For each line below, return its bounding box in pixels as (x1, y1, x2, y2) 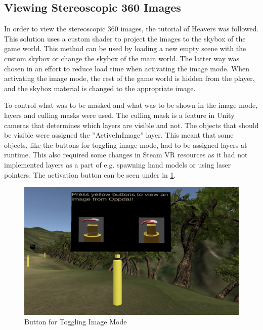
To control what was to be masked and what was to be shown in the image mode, (4, 100, 258, 110)
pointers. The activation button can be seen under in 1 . (4, 169, 176, 180)
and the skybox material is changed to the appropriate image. (4, 82, 196, 93)
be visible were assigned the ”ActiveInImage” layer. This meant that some (4, 130, 234, 140)
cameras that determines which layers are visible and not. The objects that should (4, 119, 259, 130)
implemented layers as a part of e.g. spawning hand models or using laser (4, 159, 231, 170)
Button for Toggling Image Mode (24, 316, 127, 327)
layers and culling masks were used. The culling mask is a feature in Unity (4, 109, 235, 120)
